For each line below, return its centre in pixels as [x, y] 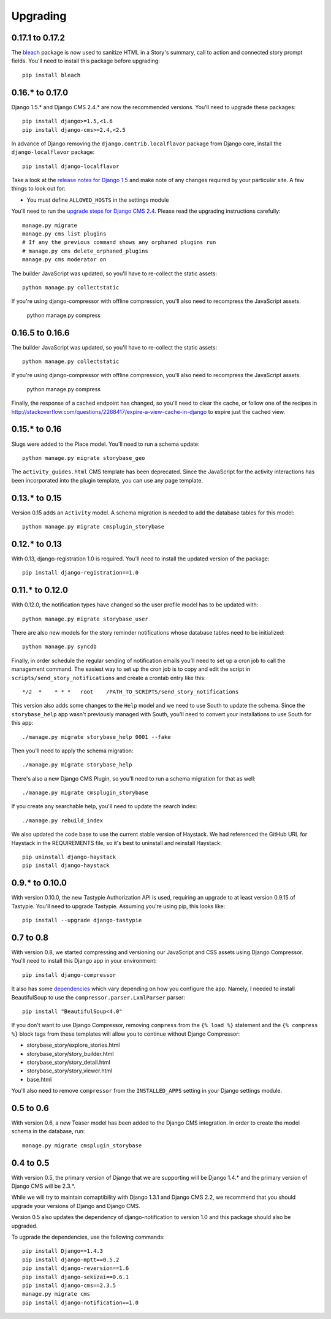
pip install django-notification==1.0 [81, 1302]
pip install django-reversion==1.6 [76, 1268]
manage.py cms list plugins [64, 234]
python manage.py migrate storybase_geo [84, 458]
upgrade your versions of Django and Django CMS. [76, 1206]
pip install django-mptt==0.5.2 [71, 1260]
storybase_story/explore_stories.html [73, 1045]
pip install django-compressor [69, 975]
